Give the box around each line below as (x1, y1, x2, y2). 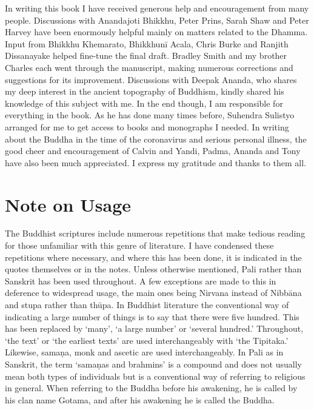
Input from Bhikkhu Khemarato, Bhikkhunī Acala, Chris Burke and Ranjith (5, 37, 289, 50)
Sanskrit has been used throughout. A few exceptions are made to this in (5, 274, 276, 287)
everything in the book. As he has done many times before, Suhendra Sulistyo (5, 109, 295, 121)
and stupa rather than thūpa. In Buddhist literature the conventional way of (5, 298, 289, 311)
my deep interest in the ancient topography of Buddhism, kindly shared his (5, 85, 284, 98)
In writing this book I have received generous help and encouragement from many (5, 2, 309, 14)
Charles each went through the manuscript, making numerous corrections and (5, 61, 293, 73)
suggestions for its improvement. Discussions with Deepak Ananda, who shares (5, 73, 297, 86)
